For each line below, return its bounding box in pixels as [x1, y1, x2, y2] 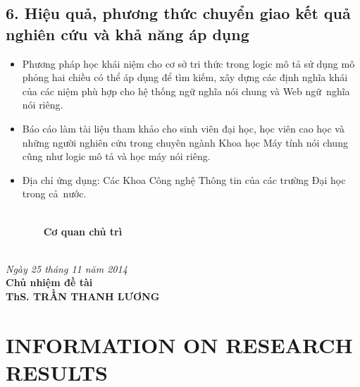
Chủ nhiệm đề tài [6, 275, 93, 290]
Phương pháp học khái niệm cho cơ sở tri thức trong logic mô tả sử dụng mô [22, 56, 355, 70]
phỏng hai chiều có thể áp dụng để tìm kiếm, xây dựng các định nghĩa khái [22, 70, 348, 85]
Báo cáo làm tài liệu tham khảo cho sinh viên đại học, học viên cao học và [22, 121, 345, 135]
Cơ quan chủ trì [43, 223, 123, 238]
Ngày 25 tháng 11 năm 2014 [6, 261, 128, 276]
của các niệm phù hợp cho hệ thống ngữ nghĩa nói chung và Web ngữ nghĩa [22, 83, 350, 98]
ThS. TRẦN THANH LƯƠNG [6, 288, 160, 303]
